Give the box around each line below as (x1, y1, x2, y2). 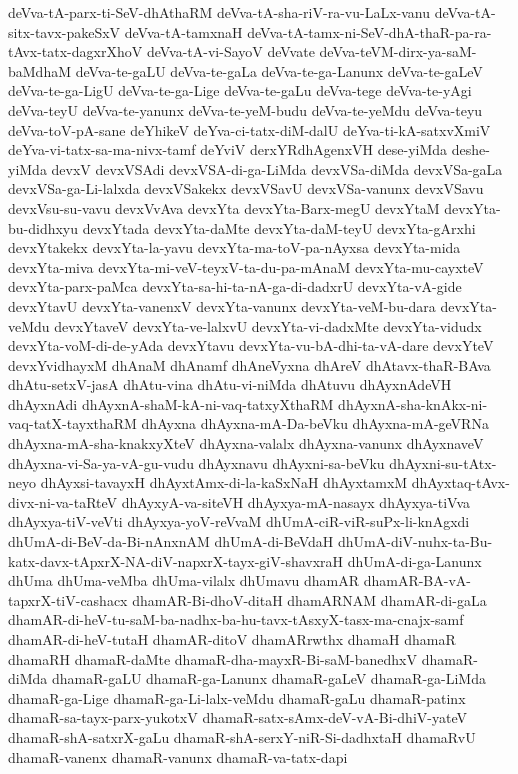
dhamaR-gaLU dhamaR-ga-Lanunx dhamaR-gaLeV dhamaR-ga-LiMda (51, 668, 486, 689)
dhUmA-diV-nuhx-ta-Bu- (337, 531, 493, 552)
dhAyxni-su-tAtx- (389, 452, 497, 473)
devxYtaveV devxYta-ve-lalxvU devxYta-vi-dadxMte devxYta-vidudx (54, 315, 482, 336)
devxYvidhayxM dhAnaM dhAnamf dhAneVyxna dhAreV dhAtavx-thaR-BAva (8, 354, 491, 375)
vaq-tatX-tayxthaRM (8, 413, 137, 434)
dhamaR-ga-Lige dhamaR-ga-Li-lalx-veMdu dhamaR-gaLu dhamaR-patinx (8, 687, 466, 708)
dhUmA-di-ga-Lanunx (347, 550, 482, 571)
